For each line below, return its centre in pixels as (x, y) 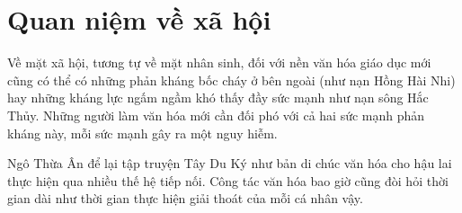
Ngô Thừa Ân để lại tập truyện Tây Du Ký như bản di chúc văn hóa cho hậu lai (230, 163)
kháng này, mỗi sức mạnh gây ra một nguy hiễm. (142, 133)
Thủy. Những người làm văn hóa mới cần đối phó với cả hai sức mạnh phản (216, 115)
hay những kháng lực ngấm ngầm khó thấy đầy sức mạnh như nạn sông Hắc (218, 98)
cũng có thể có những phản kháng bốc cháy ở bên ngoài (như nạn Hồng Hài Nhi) (231, 80)
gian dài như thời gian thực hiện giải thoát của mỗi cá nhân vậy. (185, 198)
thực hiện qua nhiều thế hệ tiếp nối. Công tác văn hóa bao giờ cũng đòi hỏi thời (228, 180)
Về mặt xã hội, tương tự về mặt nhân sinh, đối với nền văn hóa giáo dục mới (219, 62)
